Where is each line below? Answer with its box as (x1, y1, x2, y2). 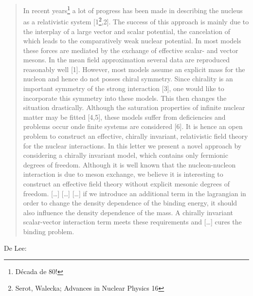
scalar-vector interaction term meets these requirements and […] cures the (23, 217, 242, 227)
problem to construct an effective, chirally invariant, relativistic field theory (23, 131, 248, 141)
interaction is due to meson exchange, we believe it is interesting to (23, 169, 223, 179)
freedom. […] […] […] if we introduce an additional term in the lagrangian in (23, 188, 246, 198)
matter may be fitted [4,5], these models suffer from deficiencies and (23, 111, 226, 122)
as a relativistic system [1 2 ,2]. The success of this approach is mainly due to (23, 15, 249, 26)
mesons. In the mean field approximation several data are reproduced (23, 55, 230, 65)
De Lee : (4, 242, 27, 253)
